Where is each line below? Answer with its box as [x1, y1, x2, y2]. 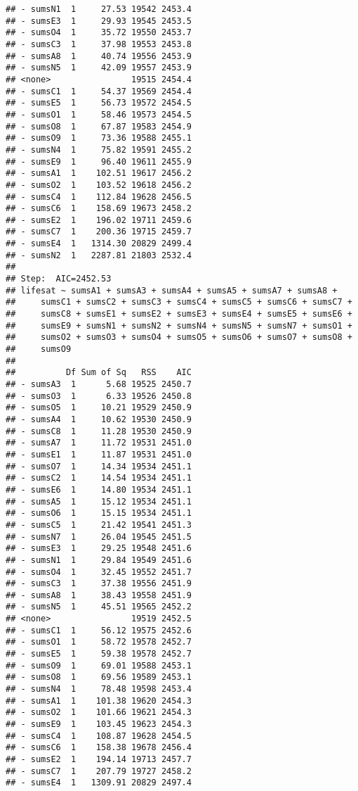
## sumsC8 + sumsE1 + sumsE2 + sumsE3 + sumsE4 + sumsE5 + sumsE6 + [6, 309, 352, 319]
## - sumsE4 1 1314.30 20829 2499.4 [6, 239, 192, 249]
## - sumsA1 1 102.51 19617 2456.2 [6, 168, 192, 179]
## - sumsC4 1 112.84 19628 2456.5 [6, 191, 192, 202]
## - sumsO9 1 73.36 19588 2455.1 [6, 133, 192, 144]
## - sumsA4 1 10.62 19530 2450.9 [6, 414, 192, 424]
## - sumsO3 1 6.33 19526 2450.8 [6, 391, 192, 401]
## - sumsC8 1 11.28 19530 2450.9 [6, 426, 192, 436]
